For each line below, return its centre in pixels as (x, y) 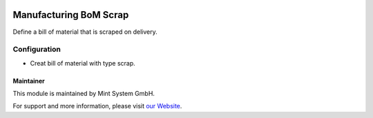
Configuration (37, 50)
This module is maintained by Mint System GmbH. (84, 94)
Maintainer (29, 81)
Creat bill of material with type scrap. (83, 63)
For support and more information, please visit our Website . (97, 106)
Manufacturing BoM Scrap (71, 15)
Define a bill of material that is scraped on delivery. (85, 32)
